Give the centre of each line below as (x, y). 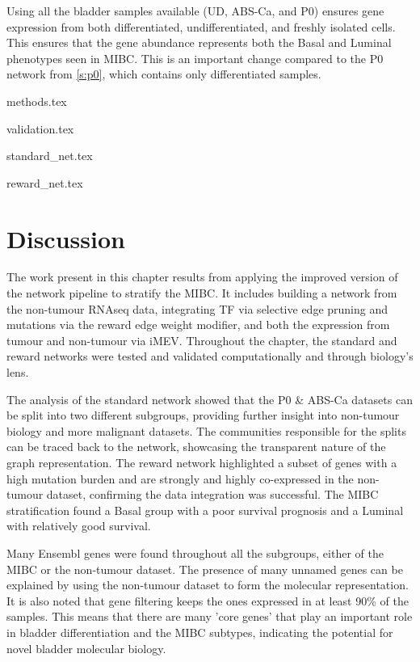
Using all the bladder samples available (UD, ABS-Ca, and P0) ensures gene (195, 11)
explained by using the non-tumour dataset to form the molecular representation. (208, 585)
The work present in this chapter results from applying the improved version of (202, 277)
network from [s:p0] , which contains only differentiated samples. (164, 74)
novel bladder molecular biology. (86, 648)
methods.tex (37, 101)
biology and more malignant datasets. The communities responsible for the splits (206, 430)
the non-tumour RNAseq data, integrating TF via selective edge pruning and (197, 308)
